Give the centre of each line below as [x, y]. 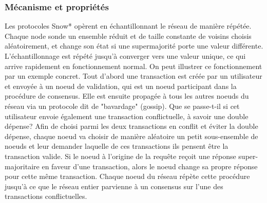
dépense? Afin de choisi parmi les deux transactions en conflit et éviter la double [131, 126]
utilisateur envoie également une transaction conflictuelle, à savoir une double [127, 116]
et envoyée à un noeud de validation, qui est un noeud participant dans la [121, 86]
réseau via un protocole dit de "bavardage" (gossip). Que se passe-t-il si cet [122, 106]
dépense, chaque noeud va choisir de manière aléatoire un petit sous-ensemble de [131, 136]
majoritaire [22, 166]
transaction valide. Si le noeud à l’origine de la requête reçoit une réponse [120, 156]
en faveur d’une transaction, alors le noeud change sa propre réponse [150, 166]
